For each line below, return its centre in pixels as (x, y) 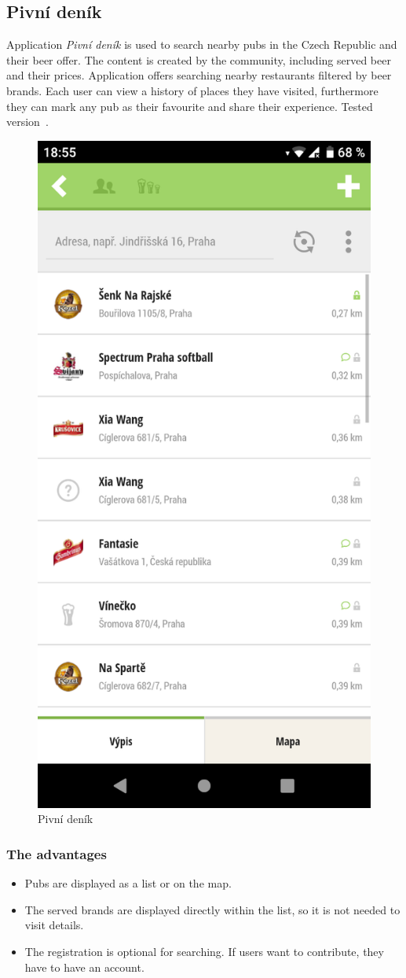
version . (27, 122)
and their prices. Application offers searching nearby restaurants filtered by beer (199, 75)
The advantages (57, 853)
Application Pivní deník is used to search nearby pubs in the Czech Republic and (202, 44)
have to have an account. (84, 967)
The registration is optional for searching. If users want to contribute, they (204, 951)
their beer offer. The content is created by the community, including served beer (199, 59)
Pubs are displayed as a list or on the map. (128, 883)
